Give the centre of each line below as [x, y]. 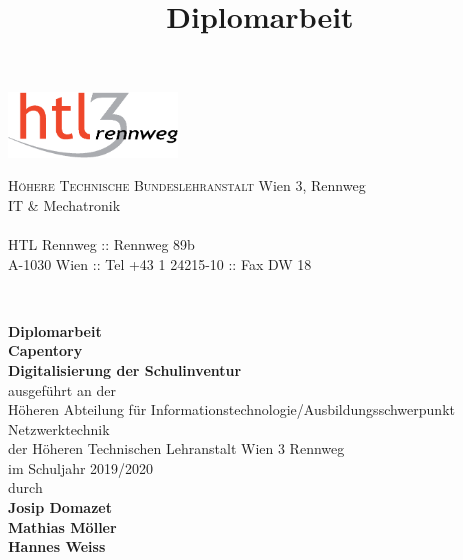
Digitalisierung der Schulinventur [125, 369]
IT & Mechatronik [64, 204]
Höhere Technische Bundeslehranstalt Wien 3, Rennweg [187, 185]
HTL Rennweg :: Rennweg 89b [101, 243]
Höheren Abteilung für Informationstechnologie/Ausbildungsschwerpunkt [231, 409]
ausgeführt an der [62, 389]
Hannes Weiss [57, 546]
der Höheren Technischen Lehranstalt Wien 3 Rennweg [176, 448]
